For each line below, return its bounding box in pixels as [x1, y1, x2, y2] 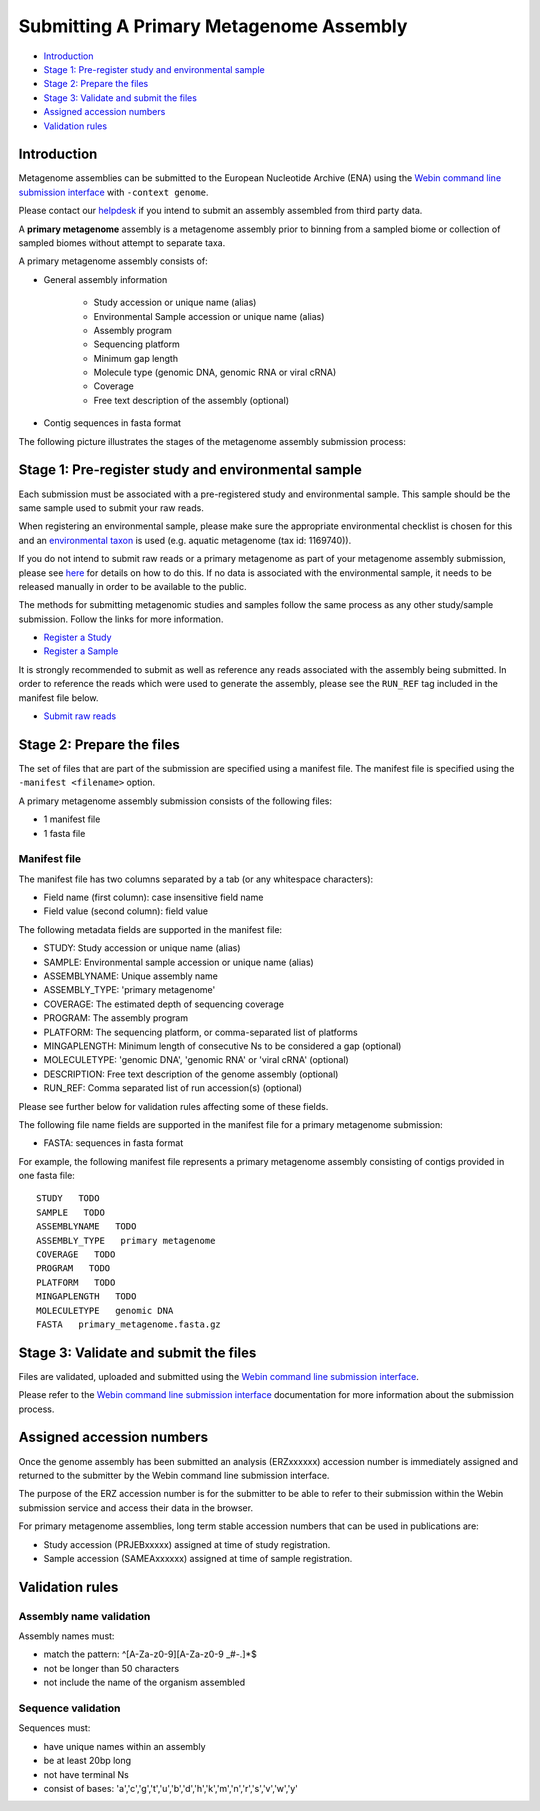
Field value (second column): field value [43, 905, 209, 917]
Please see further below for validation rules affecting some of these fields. [18, 1100, 329, 1112]
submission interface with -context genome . [18, 186, 209, 198]
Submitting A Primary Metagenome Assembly [18, 15, 408, 37]
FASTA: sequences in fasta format [43, 1137, 184, 1149]
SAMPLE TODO [36, 1206, 105, 1218]
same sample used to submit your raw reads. [18, 501, 204, 514]
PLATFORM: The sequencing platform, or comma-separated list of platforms [43, 1026, 359, 1038]
